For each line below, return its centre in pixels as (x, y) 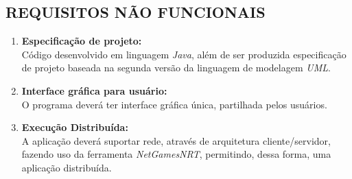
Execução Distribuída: (75, 127)
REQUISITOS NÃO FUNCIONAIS (136, 12)
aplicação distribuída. (67, 167)
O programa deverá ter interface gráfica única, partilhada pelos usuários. (174, 104)
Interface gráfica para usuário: (94, 90)
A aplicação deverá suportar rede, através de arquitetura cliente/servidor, (176, 140)
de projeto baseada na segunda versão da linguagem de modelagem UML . (176, 68)
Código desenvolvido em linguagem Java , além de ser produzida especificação (184, 54)
